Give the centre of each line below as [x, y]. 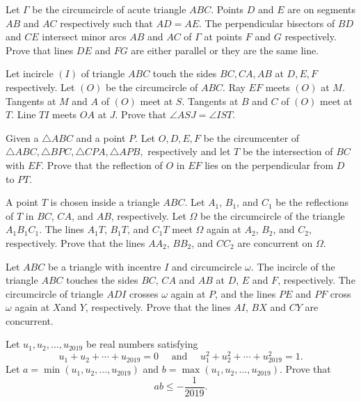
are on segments [322, 9]
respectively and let [189, 151]
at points [223, 37]
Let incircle [30, 73]
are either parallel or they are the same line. [225, 50]
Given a [22, 137]
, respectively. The [316, 280]
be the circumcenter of [251, 137]
